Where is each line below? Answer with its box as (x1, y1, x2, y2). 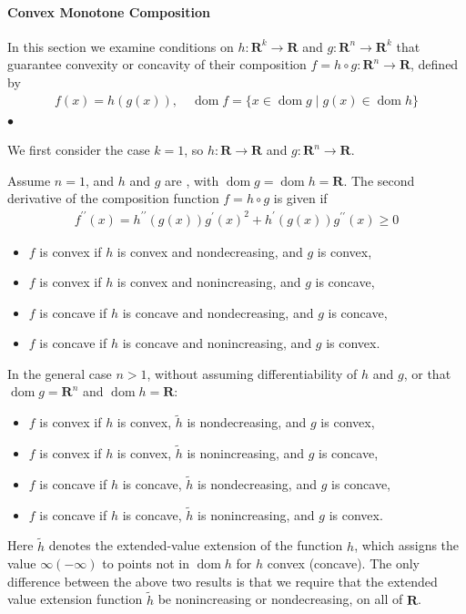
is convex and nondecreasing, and (116, 241, 303, 261)
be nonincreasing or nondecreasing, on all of (157, 589, 403, 609)
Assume (7, 170, 51, 189)
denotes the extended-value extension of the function (48, 536, 343, 555)
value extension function (7, 589, 143, 609)
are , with (165, 170, 219, 189)
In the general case (7, 363, 112, 383)
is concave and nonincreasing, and (122, 333, 312, 353)
